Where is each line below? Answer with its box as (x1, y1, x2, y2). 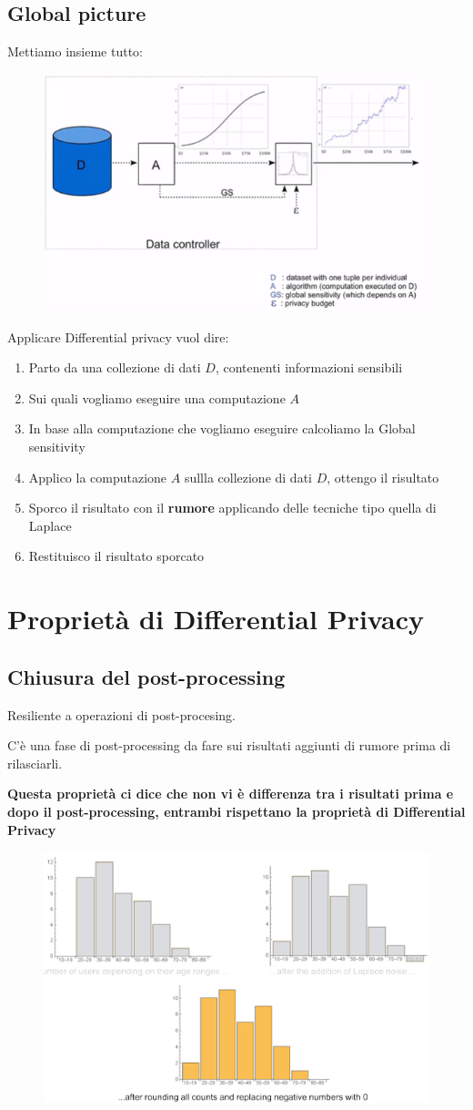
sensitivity (28, 437, 86, 456)
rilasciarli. (7, 753, 63, 772)
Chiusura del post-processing (7, 662, 286, 690)
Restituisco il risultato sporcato (28, 546, 205, 565)
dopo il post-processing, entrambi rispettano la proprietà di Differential (7, 801, 466, 820)
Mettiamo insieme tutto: (7, 42, 144, 61)
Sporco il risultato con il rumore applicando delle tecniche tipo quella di (28, 498, 437, 517)
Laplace (28, 515, 72, 535)
